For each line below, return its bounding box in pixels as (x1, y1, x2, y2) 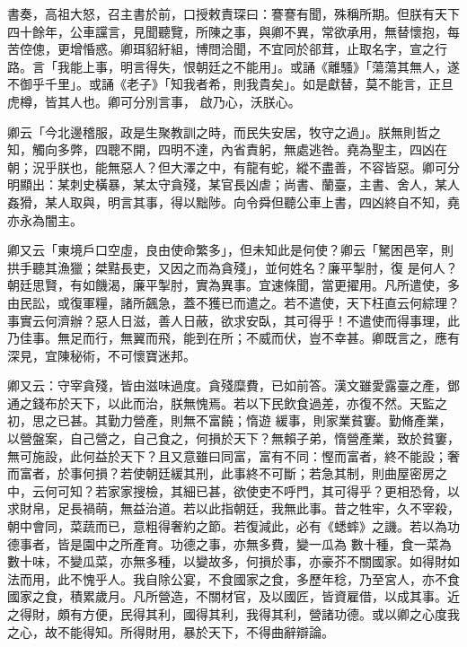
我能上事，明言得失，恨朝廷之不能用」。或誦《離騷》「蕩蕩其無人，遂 (57, 57, 460, 75)
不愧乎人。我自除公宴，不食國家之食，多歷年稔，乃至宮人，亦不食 (69, 569, 460, 588)
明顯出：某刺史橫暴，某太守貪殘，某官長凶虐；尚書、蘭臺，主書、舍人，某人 (7, 175, 460, 194)
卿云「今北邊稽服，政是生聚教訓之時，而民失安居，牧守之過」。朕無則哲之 (7, 122, 441, 141)
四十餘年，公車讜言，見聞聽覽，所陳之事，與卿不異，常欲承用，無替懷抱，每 (7, 22, 460, 40)
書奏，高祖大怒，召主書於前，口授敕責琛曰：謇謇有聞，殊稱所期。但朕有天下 (7, 4, 460, 22)
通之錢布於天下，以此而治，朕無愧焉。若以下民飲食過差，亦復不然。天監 (7, 393, 435, 412)
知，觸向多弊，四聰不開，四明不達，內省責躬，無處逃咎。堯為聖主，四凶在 (7, 140, 447, 159)
